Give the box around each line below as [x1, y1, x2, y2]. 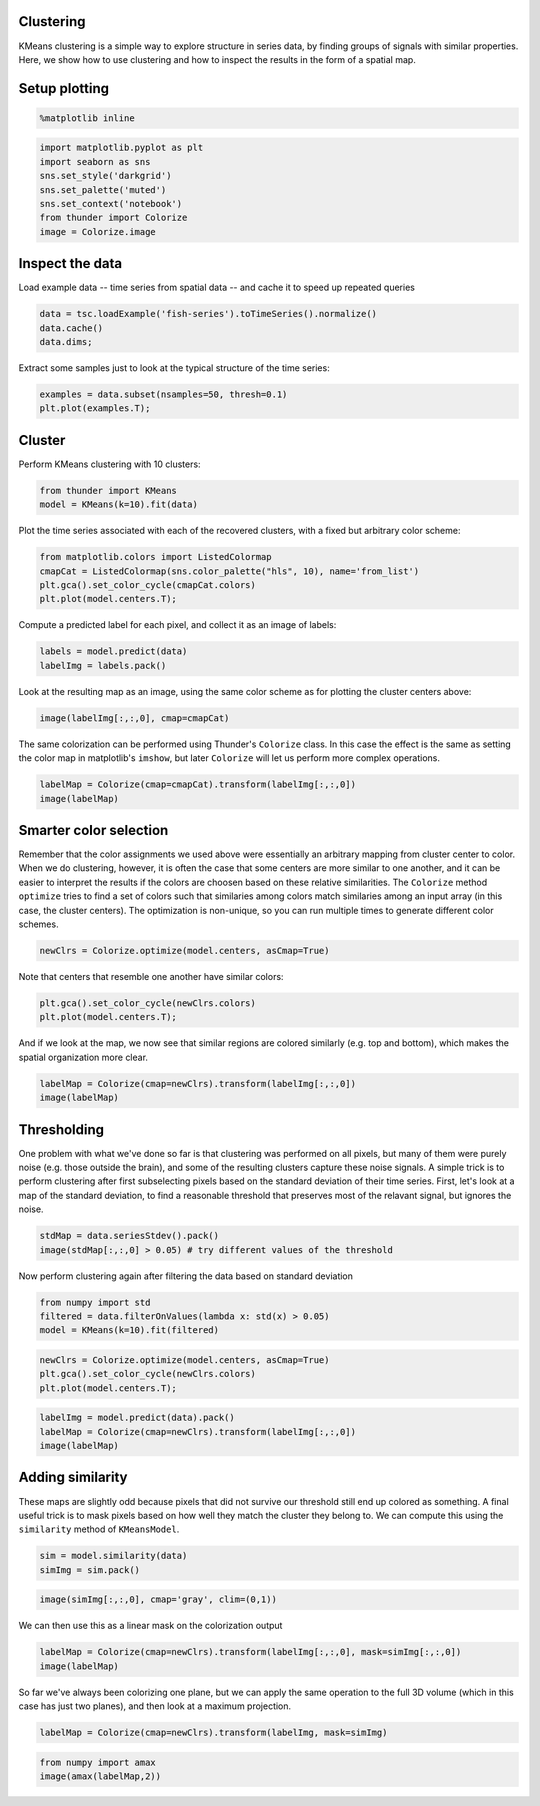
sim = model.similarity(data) [39, 1550, 188, 1562]
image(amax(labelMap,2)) [39, 1770, 162, 1782]
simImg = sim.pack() [39, 1564, 140, 1575]
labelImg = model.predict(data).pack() [39, 1412, 235, 1424]
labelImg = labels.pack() [39, 660, 167, 671]
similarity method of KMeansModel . [18, 1523, 180, 1535]
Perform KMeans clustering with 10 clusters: [18, 458, 201, 470]
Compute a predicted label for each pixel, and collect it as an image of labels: [18, 619, 337, 631]
